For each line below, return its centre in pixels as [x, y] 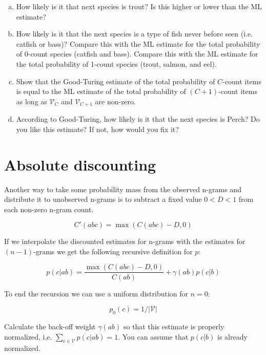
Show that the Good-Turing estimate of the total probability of [116, 81]
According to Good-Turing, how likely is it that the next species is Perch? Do [138, 119]
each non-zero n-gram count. [49, 209]
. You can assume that [153, 336]
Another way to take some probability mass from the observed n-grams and [123, 189]
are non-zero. [115, 101]
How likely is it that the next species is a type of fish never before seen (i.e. [135, 34]
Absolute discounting [80, 164]
